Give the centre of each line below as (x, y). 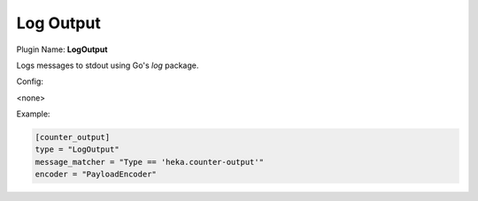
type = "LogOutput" (77, 149)
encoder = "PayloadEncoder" (96, 175)
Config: (30, 82)
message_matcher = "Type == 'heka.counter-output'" (150, 162)
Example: (33, 114)
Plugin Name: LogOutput (62, 49)
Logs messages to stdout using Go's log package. (108, 65)
